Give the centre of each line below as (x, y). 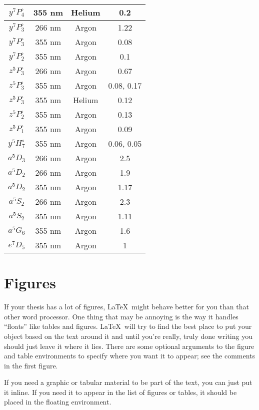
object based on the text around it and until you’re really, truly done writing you (128, 336)
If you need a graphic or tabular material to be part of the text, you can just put (128, 382)
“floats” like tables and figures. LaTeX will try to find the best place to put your (128, 326)
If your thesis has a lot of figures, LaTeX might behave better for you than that (126, 307)
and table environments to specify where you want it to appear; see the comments (130, 356)
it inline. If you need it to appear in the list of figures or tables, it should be (120, 392)
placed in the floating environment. (58, 402)
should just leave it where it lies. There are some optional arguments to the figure (129, 346)
